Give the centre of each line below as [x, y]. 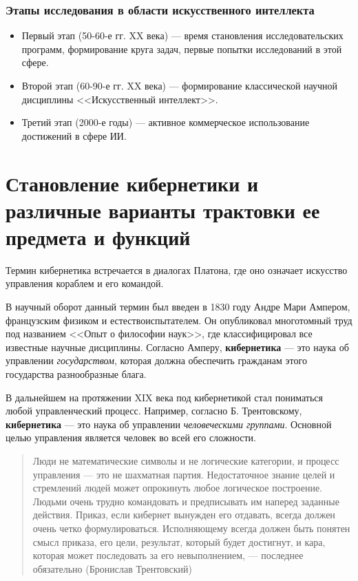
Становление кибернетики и [132, 183]
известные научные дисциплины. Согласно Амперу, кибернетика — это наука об [177, 347]
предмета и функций [98, 236]
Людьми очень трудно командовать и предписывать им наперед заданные [186, 501]
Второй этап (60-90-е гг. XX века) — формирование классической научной [180, 85]
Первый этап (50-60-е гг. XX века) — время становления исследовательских [182, 35]
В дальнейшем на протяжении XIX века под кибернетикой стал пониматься [164, 397]
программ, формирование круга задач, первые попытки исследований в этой [182, 49]
